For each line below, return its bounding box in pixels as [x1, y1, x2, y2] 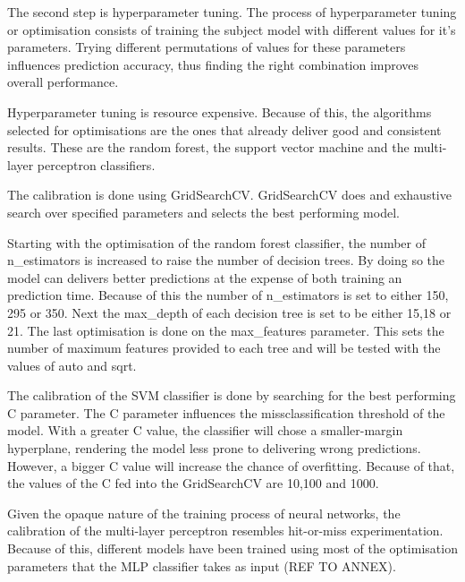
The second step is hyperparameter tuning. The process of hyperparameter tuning [7, 3, 457, 21]
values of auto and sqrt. [7, 355, 137, 374]
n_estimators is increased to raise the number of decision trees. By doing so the [7, 251, 445, 270]
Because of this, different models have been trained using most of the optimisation [7, 539, 458, 558]
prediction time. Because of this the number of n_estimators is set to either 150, [7, 286, 449, 304]
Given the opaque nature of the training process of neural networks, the [7, 503, 401, 522]
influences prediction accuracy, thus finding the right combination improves [7, 55, 419, 73]
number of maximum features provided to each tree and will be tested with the [7, 338, 441, 357]
